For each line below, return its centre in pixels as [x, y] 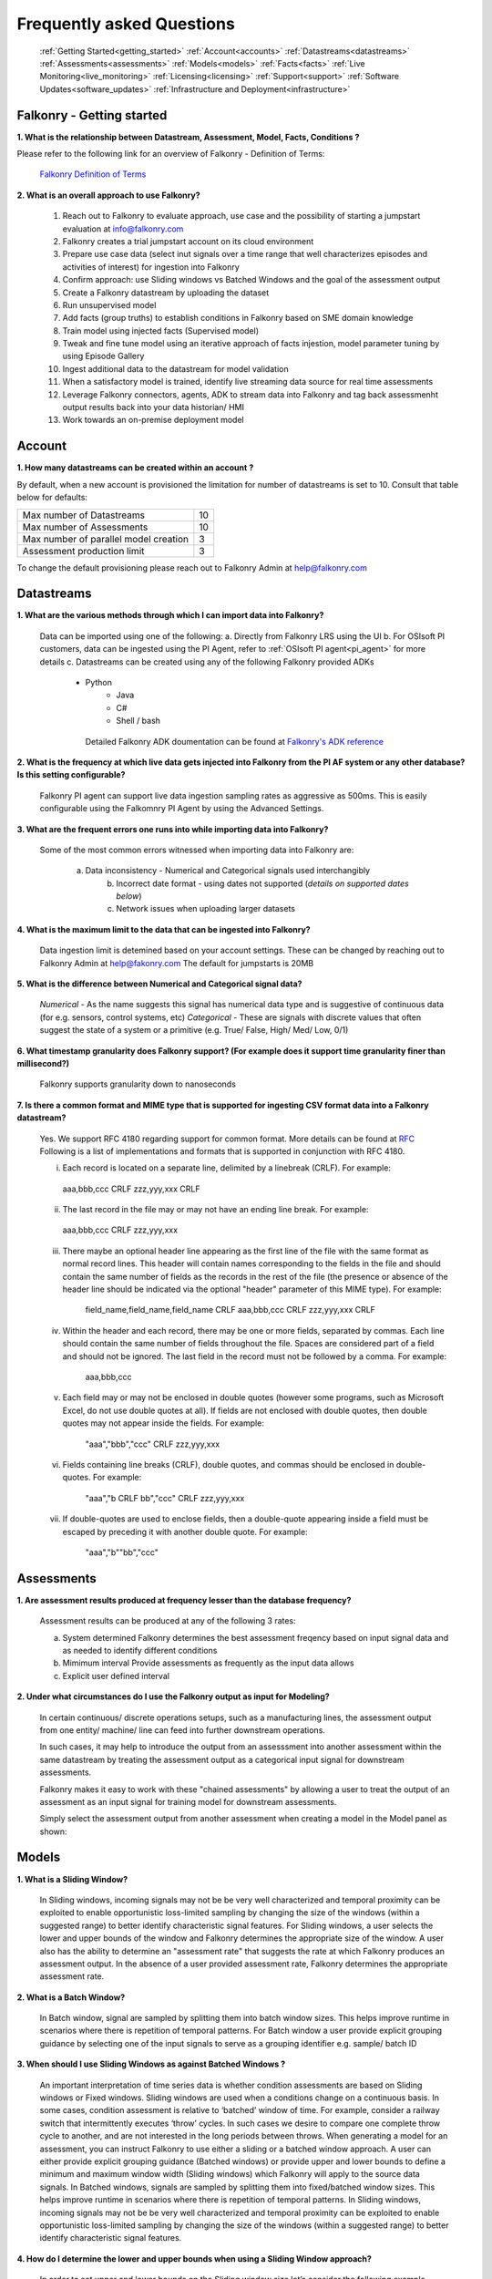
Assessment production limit [83, 551]
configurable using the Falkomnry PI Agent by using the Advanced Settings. [182, 809]
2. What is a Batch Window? [71, 1997]
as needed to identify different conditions [140, 1650]
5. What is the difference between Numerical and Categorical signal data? [159, 984]
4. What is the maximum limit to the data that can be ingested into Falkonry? [164, 929]
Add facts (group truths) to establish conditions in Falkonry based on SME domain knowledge [238, 318]
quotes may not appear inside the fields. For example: [163, 1423]
